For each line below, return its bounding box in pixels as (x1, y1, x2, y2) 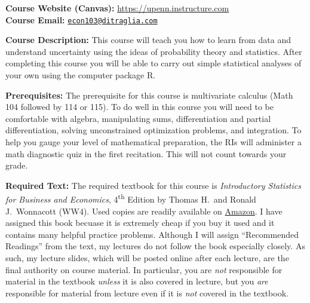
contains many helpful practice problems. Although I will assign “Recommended (5, 228, 299, 240)
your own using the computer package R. (5, 69, 156, 81)
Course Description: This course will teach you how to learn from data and (5, 33, 291, 46)
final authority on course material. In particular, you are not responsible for (5, 263, 283, 276)
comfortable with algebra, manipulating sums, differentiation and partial (5, 112, 271, 124)
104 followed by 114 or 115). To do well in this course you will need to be (5, 100, 274, 113)
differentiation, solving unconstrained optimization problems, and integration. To (5, 124, 302, 136)
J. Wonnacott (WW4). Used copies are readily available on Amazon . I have (5, 204, 283, 217)
